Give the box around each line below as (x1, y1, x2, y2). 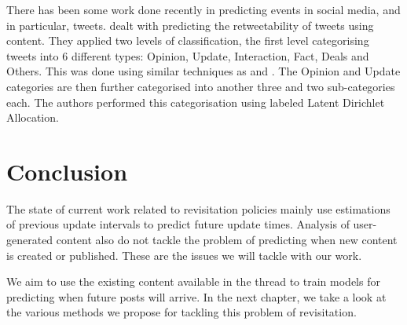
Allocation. (6, 109, 59, 126)
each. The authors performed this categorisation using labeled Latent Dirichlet (6, 93, 385, 110)
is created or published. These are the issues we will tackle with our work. (6, 246, 362, 263)
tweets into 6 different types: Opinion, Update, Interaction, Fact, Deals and (6, 47, 369, 64)
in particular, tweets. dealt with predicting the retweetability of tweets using (6, 16, 374, 33)
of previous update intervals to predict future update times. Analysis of (6, 216, 350, 232)
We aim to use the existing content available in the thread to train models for (6, 273, 380, 290)
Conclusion (6, 155, 128, 187)
